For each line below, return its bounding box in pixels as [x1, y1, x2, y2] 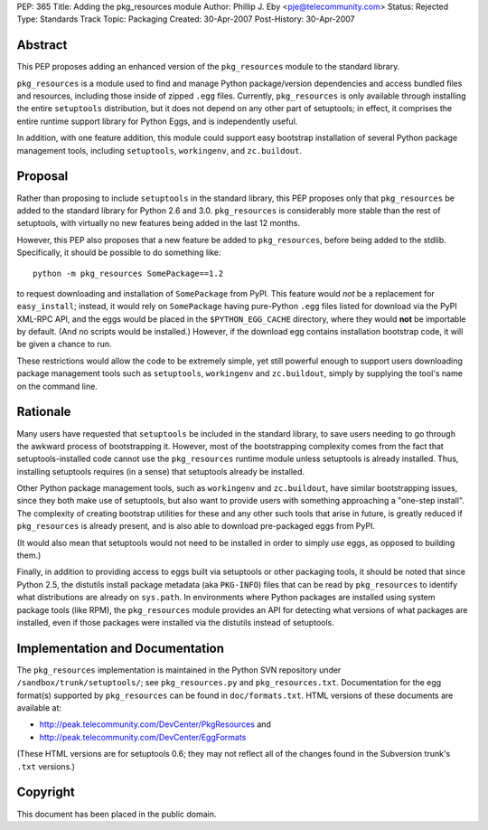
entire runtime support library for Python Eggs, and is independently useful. [16, 116, 298, 127]
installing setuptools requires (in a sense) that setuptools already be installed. [16, 466, 305, 476]
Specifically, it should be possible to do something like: [16, 247, 221, 258]
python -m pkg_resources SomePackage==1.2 [33, 268, 224, 278]
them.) [16, 550, 42, 561]
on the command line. [16, 381, 99, 391]
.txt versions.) [16, 760, 76, 772]
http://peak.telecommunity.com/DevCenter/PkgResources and [39, 719, 271, 730]
